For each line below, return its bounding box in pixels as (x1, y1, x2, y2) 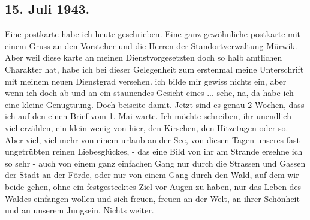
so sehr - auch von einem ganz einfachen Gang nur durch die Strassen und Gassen (5, 156, 306, 169)
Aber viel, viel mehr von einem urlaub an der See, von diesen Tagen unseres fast (5, 133, 300, 146)
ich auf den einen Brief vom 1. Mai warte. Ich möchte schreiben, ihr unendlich (5, 110, 291, 122)
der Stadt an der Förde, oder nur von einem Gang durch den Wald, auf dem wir (5, 168, 299, 181)
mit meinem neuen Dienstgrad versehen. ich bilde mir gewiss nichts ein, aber (5, 74, 287, 87)
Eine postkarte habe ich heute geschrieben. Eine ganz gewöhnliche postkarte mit (5, 28, 301, 40)
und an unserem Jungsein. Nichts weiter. (5, 204, 154, 216)
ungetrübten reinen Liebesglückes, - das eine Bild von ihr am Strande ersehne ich (5, 145, 303, 158)
